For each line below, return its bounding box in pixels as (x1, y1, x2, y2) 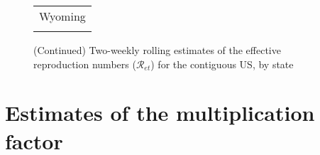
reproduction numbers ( (33, 56, 136, 71)
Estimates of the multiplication (5, 98, 315, 127)
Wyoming (39, 8, 86, 24)
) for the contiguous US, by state (150, 56, 294, 71)
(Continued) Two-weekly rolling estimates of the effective (33, 43, 281, 57)
